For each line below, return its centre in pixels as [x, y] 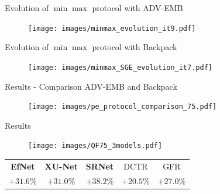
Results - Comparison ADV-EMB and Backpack [91, 86]
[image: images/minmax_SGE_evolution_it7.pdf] [120, 67]
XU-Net [61, 166]
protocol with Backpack [135, 47]
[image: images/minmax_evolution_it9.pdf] [112, 28]
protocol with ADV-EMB [137, 8]
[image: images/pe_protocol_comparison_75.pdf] [123, 107]
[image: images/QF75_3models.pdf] [95, 146]
